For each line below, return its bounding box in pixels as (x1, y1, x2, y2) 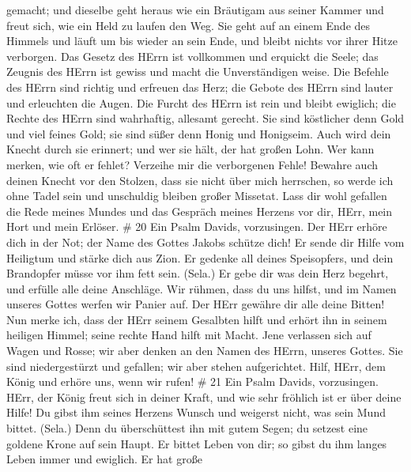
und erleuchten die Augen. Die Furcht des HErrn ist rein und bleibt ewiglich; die (6, 94, 396, 111)
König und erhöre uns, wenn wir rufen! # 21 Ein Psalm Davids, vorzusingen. (6, 373, 379, 390)
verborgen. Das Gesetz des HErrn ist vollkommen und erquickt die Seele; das (6, 47, 379, 64)
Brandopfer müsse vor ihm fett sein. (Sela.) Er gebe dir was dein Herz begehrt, (6, 265, 389, 281)
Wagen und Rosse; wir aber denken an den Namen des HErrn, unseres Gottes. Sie (6, 342, 403, 359)
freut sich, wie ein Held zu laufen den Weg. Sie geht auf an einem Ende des (6, 17, 371, 33)
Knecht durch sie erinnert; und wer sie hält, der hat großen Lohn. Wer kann (6, 141, 375, 157)
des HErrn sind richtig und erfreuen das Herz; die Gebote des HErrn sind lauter (6, 78, 394, 95)
